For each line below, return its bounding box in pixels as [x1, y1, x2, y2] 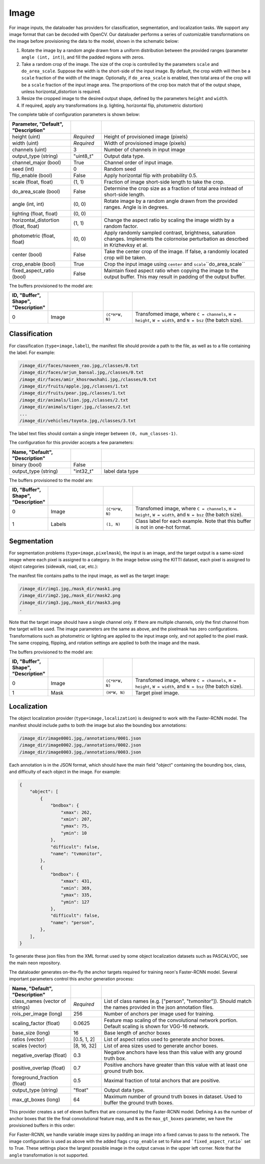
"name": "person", [50, 920, 95, 925]
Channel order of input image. [104, 159, 174, 166]
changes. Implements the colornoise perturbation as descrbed [104, 235, 249, 242]
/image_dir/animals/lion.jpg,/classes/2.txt [19, 397, 129, 403]
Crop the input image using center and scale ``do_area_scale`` [104, 260, 245, 267]
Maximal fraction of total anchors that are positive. [104, 1077, 220, 1084]
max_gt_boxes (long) [12, 1096, 60, 1103]
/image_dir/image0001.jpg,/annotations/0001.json [19, 735, 141, 741]
